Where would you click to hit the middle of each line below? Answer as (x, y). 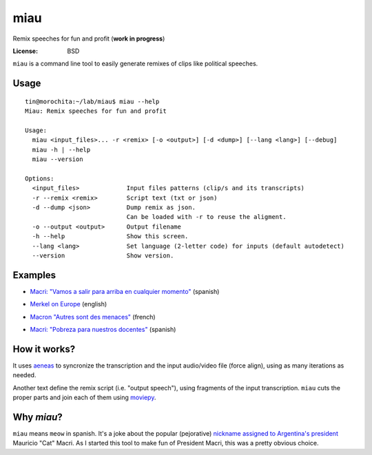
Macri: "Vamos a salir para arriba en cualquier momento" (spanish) (125, 291)
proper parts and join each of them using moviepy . (84, 398)
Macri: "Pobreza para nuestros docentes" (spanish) (103, 330)
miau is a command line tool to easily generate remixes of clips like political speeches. (135, 64)
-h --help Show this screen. (110, 236)
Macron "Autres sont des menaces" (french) (93, 317)
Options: (40, 178)
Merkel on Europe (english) (69, 304)
